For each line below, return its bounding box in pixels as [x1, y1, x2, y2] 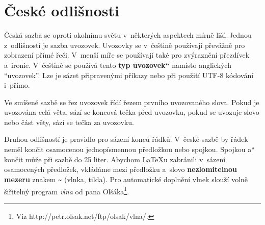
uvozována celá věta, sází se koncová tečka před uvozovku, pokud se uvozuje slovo [4, 107, 259, 117]
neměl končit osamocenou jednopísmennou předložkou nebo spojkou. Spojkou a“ [4, 144, 255, 155]
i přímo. [4, 80, 30, 90]
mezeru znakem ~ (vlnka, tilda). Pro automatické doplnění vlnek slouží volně [4, 173, 248, 184]
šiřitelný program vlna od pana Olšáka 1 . [4, 184, 129, 196]
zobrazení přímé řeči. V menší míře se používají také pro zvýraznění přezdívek [4, 49, 250, 60]
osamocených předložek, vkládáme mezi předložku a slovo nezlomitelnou [4, 164, 237, 174]
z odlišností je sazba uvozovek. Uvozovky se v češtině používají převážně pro [4, 39, 245, 50]
